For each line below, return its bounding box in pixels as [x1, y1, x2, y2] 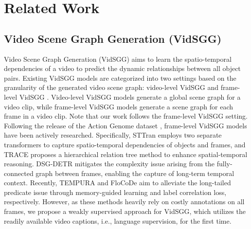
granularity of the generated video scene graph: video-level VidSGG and [4, 82, 219, 92]
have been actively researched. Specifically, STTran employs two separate [4, 130, 222, 140]
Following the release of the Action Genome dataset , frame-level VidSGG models [4, 120, 247, 130]
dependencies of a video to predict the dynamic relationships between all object [4, 63, 241, 73]
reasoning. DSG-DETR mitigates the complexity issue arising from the [4, 159, 215, 169]
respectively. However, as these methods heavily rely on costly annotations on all [4, 196, 245, 207]
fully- [216, 159, 233, 169]
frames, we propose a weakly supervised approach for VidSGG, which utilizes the [4, 206, 246, 216]
